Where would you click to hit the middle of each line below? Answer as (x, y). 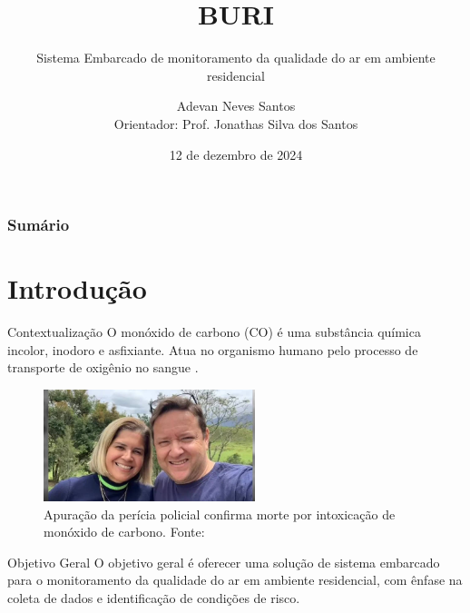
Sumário (39, 225)
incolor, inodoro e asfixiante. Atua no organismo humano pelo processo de (213, 349)
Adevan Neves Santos (236, 106)
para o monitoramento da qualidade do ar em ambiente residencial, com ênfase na (235, 580)
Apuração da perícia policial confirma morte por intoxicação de (220, 514)
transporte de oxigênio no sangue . (103, 367)
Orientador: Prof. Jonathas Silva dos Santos (236, 123)
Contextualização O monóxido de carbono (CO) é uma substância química (214, 332)
